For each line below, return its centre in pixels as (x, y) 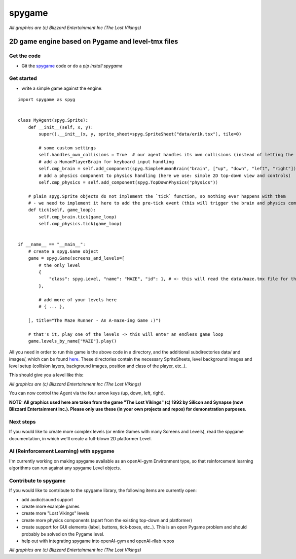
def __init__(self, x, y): (61, 127)
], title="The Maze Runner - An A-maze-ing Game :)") (94, 320)
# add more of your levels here (78, 300)
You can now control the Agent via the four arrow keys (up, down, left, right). (87, 393)
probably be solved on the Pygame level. (63, 534)
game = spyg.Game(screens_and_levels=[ (76, 258)
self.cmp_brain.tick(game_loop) (78, 217)
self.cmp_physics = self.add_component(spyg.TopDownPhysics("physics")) (129, 182)
